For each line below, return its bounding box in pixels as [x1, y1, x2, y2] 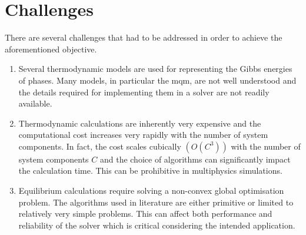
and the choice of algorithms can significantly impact [99, 153, 291, 165]
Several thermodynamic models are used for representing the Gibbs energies [18, 62, 292, 75]
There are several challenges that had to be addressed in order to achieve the [5, 31, 282, 44]
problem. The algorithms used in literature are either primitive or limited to [18, 196, 294, 208]
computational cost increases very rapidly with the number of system [18, 128, 268, 141]
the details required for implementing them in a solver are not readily [18, 85, 270, 98]
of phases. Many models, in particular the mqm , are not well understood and [18, 74, 297, 86]
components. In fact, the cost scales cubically [18, 140, 181, 152]
